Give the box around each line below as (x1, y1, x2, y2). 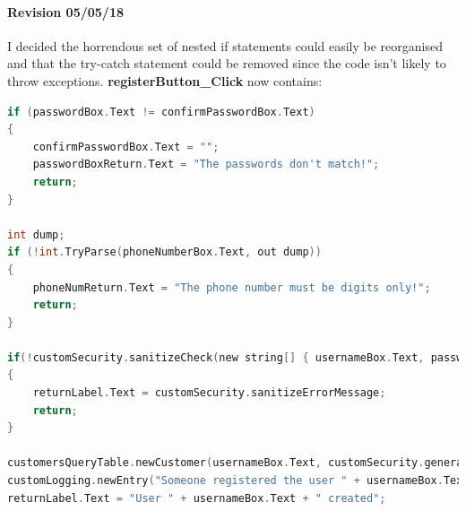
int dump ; (7, 228, 65, 241)
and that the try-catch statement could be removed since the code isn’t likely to (7, 54, 446, 73)
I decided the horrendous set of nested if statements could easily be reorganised (7, 36, 443, 55)
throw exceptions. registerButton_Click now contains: (7, 71, 323, 90)
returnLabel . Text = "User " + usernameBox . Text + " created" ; (7, 491, 386, 505)
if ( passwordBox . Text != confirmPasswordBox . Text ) (7, 105, 315, 118)
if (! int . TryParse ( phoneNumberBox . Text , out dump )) (7, 246, 322, 259)
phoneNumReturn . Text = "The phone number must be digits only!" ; (32, 281, 431, 294)
